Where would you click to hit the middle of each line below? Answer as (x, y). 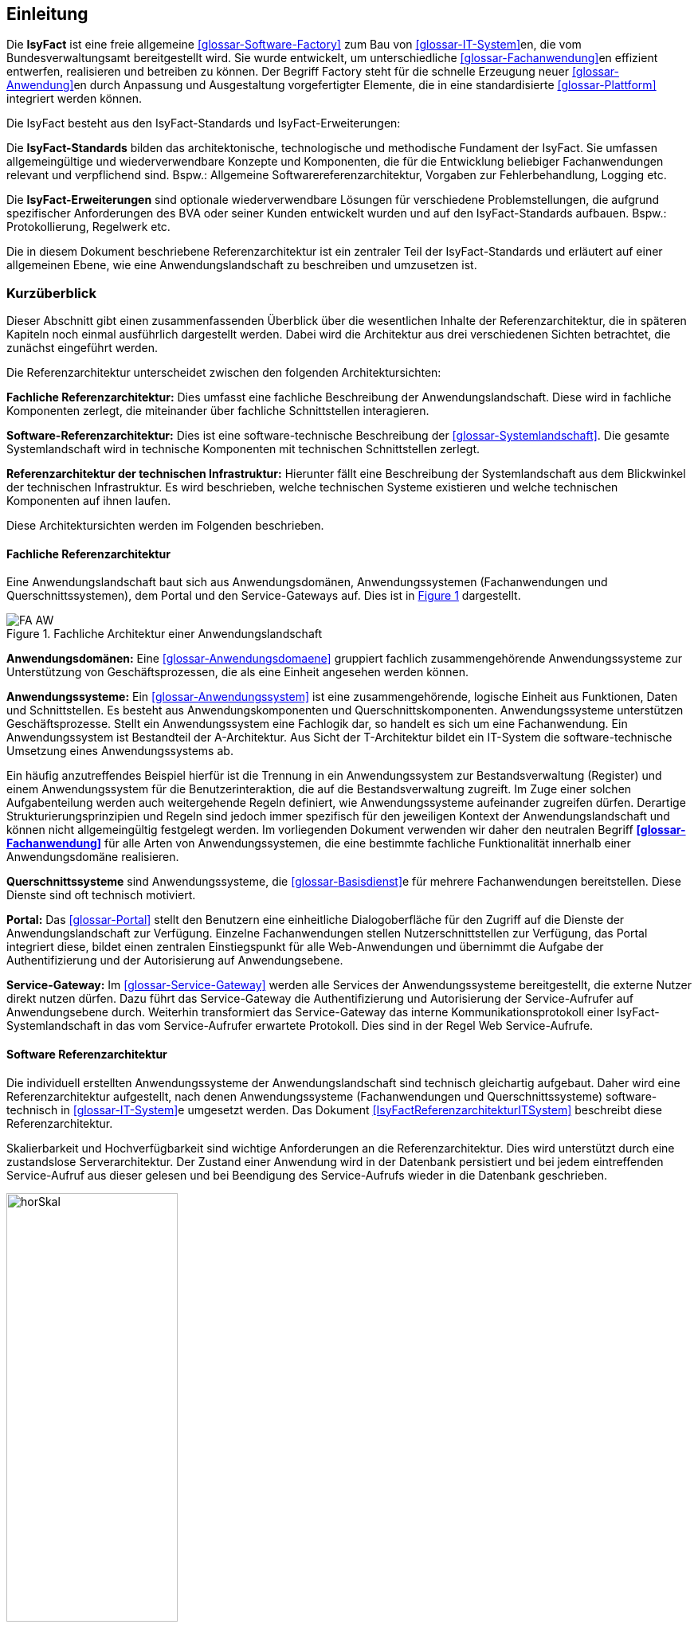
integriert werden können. (74, 99)
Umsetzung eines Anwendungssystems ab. (120, 751)
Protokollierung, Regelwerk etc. (88, 227)
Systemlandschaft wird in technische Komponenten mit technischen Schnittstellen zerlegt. (243, 449)
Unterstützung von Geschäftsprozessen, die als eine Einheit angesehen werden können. (237, 672)
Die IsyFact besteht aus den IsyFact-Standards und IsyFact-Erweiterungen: (204, 123)
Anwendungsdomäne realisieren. (93, 857)
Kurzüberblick (51, 293)
